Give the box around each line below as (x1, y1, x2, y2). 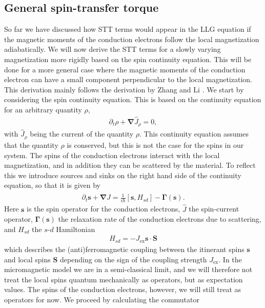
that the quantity (4, 139, 58, 150)
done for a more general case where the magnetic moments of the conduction (4, 64, 246, 74)
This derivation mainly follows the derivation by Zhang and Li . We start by (4, 84, 244, 94)
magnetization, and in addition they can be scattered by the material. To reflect (4, 160, 256, 170)
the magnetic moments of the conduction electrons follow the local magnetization (4, 33, 259, 44)
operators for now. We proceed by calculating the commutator (4, 294, 199, 304)
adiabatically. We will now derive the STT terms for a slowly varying (4, 44, 221, 54)
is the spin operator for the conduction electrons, (27, 203, 180, 214)
